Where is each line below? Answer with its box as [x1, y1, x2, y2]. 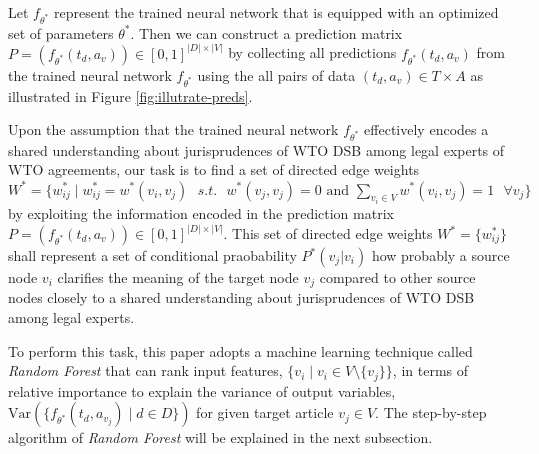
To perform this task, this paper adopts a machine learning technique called [8, 340, 473, 361]
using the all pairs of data [197, 64, 356, 85]
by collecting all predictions [228, 42, 397, 63]
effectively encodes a [364, 119, 489, 140]
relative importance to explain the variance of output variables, [8, 380, 396, 401]
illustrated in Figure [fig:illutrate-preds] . [8, 85, 253, 106]
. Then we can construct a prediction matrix [130, 22, 403, 43]
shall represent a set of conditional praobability [8, 245, 297, 266]
